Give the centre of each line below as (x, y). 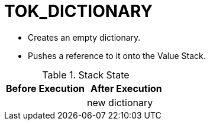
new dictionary (120, 102)
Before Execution (45, 88)
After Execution (126, 88)
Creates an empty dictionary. (84, 37)
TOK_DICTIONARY (78, 11)
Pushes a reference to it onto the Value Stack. (117, 55)
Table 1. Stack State (86, 75)
